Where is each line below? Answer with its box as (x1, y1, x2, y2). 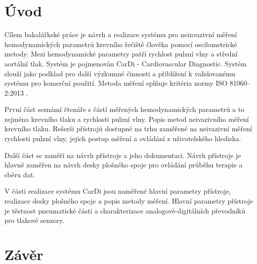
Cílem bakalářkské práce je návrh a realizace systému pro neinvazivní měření (4, 29, 237, 40)
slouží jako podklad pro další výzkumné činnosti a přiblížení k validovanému (4, 68, 236, 78)
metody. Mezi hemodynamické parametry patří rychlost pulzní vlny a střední (4, 49, 238, 59)
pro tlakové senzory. (4, 215, 65, 225)
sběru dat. (4, 169, 35, 179)
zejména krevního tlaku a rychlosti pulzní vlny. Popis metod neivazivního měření (4, 113, 249, 124)
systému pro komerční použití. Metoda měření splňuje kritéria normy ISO (4, 78, 228, 88)
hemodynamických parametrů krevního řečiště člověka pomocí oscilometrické (4, 39, 237, 49)
